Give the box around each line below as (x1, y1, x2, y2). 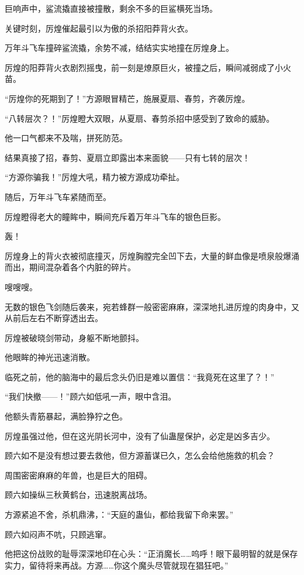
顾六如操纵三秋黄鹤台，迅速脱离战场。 (5, 488, 152, 501)
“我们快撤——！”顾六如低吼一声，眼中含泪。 (5, 390, 177, 402)
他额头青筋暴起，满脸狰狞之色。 (5, 410, 127, 422)
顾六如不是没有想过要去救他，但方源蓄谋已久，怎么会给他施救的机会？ (5, 449, 275, 462)
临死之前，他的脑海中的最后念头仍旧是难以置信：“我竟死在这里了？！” (5, 370, 275, 383)
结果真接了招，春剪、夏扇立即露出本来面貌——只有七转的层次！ (5, 151, 250, 163)
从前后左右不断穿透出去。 (5, 312, 103, 324)
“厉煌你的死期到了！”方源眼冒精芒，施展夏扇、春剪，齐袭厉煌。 (5, 92, 250, 104)
